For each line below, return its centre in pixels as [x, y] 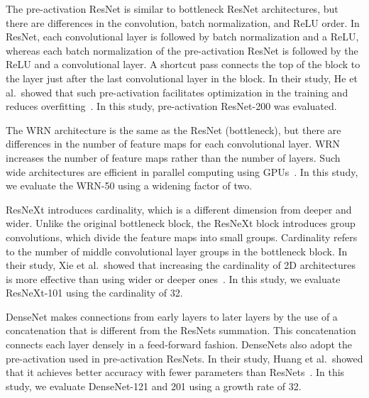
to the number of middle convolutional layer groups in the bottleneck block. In [177, 251]
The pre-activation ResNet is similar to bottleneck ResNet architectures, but [172, 9]
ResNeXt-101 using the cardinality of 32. [94, 293]
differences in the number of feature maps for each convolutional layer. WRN [173, 144]
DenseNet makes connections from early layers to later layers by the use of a [172, 316]
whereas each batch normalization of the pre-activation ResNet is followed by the [182, 50]
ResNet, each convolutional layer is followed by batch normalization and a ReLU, [182, 37]
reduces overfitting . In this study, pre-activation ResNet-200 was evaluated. [171, 106]
